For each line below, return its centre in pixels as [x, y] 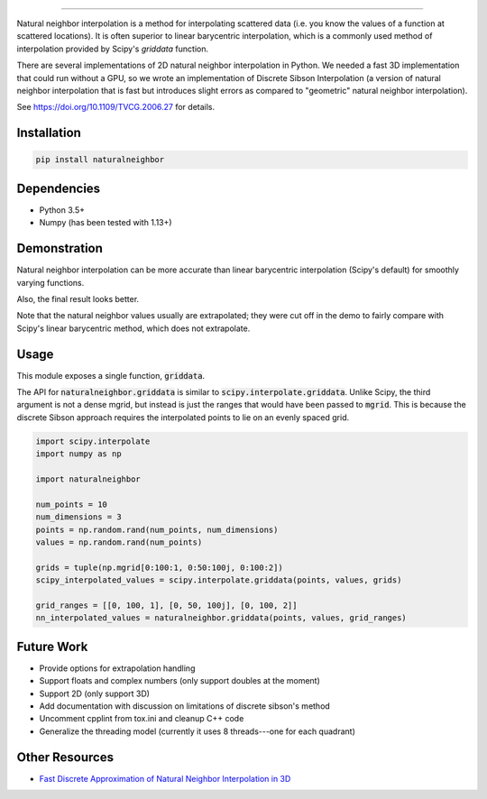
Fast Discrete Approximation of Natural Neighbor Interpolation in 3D [165, 778]
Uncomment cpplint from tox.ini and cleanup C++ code [142, 719]
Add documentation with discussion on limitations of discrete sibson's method [185, 706]
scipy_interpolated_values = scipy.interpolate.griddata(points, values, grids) [219, 580]
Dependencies [59, 188]
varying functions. [51, 282]
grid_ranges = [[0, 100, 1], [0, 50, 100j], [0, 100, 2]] [166, 605]
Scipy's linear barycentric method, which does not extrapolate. [133, 328]
